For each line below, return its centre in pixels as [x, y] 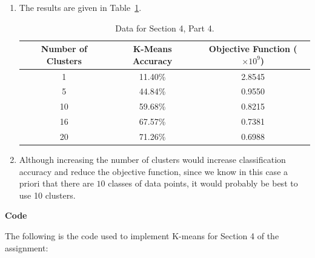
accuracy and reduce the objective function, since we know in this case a [154, 171]
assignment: [27, 247]
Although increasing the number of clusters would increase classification [152, 160]
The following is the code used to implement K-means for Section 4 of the [142, 236]
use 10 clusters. [47, 195]
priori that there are [56, 183]
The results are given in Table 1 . [80, 7]
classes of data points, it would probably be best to [203, 183]
